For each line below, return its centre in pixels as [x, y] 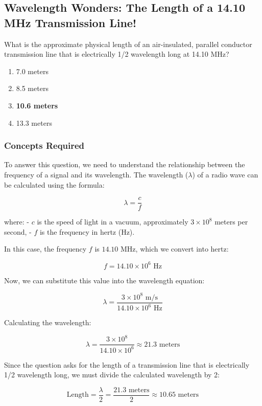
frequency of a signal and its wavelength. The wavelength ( [96, 174]
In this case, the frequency [45, 249]
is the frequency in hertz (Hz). [87, 231]
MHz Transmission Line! [70, 22]
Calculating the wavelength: [48, 322]
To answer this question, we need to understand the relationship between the [125, 164]
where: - [17, 222]
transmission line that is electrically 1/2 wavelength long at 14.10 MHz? [117, 54]
